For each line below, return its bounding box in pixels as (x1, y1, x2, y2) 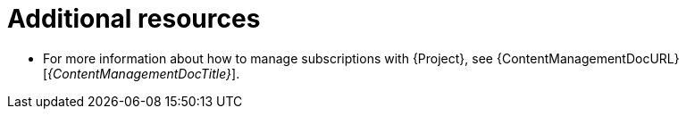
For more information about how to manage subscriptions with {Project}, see (43, 50, 494, 66)
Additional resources (7, 4, 261, 34)
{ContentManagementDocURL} (496, 50, 680, 66)
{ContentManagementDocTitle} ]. (47, 65, 240, 81)
